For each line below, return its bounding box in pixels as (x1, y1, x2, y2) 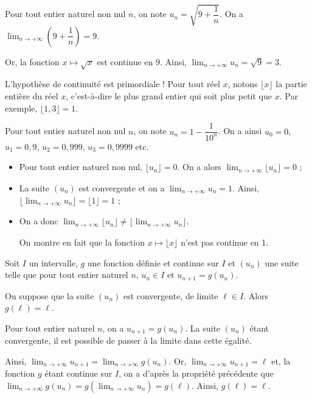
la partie (276, 77, 307, 90)
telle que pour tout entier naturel (5, 268, 128, 281)
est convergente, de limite (123, 289, 218, 302)
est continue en (97, 55, 153, 68)
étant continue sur (44, 367, 113, 380)
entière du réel (5, 89, 58, 102)
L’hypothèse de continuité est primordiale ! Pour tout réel (5, 77, 220, 90)
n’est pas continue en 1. (181, 235, 269, 248)
